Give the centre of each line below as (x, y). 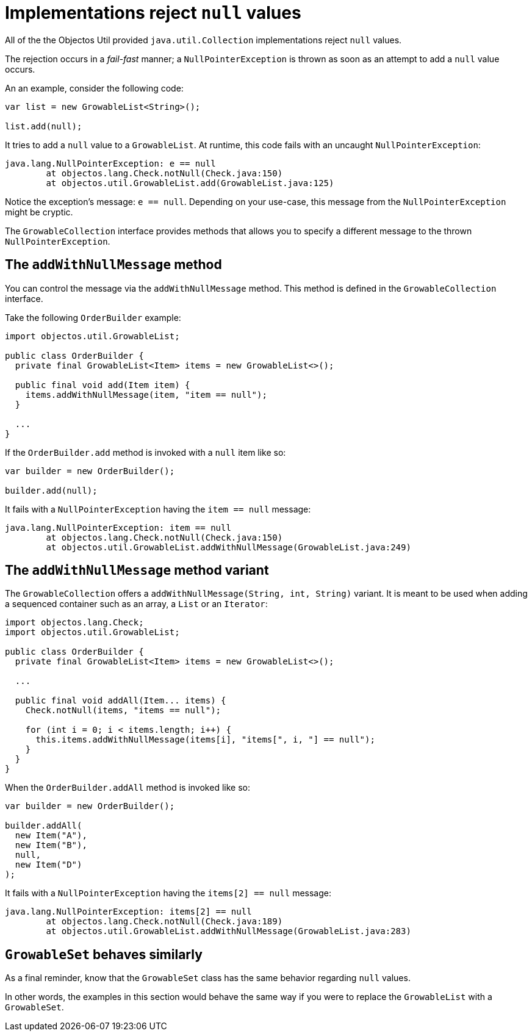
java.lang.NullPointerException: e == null (110, 163)
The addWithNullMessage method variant (137, 570)
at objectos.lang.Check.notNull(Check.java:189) (164, 922)
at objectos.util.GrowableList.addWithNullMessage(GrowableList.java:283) (228, 931)
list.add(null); (44, 126)
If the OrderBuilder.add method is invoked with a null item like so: (146, 452)
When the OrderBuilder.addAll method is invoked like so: (128, 788)
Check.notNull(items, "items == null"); (123, 710)
